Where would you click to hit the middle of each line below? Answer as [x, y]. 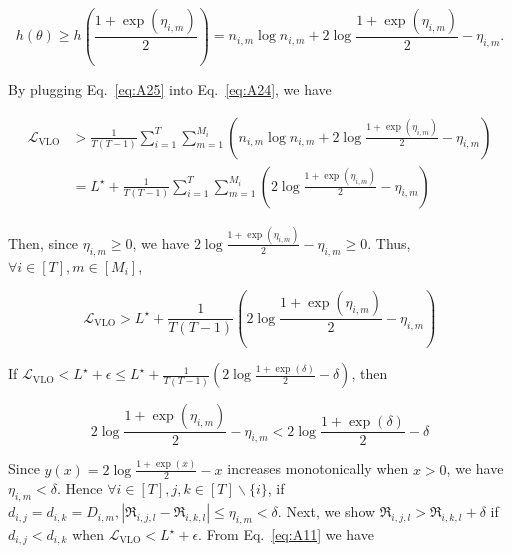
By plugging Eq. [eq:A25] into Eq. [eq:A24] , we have [170, 88]
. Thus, [389, 242]
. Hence [80, 488]
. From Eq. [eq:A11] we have [286, 534]
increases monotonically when [318, 468]
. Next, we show [326, 511]
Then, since [43, 242]
